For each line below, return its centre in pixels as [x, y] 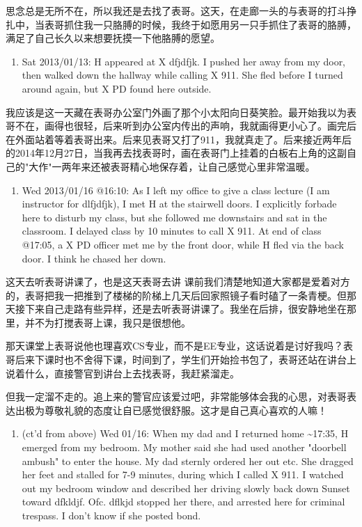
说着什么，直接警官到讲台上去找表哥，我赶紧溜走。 [123, 373]
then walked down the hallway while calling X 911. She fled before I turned [182, 75]
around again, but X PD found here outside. [117, 88]
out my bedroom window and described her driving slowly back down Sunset [186, 488]
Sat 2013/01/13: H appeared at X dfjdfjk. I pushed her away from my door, [184, 61]
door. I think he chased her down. [94, 258]
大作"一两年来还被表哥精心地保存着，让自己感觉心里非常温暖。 [172, 166]
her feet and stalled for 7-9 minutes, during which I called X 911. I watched [183, 474]
